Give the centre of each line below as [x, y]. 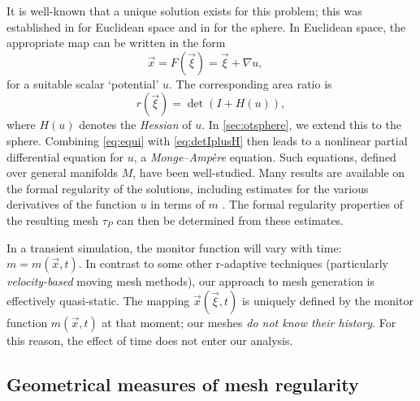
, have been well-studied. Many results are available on [269, 172]
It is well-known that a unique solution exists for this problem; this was [184, 11]
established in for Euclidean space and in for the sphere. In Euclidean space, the [206, 26]
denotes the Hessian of [135, 125]
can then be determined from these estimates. [230, 220]
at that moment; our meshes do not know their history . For [249, 322]
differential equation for [65, 156]
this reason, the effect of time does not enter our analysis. [150, 340]
